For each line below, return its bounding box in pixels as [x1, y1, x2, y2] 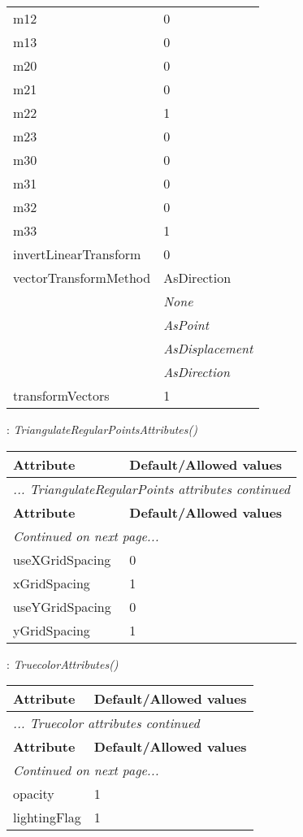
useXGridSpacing [13, 549, 111, 569]
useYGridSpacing [13, 596, 111, 616]
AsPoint [163, 315, 209, 334]
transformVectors [13, 386, 110, 405]
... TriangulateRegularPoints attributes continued [13, 479, 290, 498]
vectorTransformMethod [13, 268, 151, 287]
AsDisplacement [163, 339, 253, 358]
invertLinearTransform [13, 245, 141, 263]
